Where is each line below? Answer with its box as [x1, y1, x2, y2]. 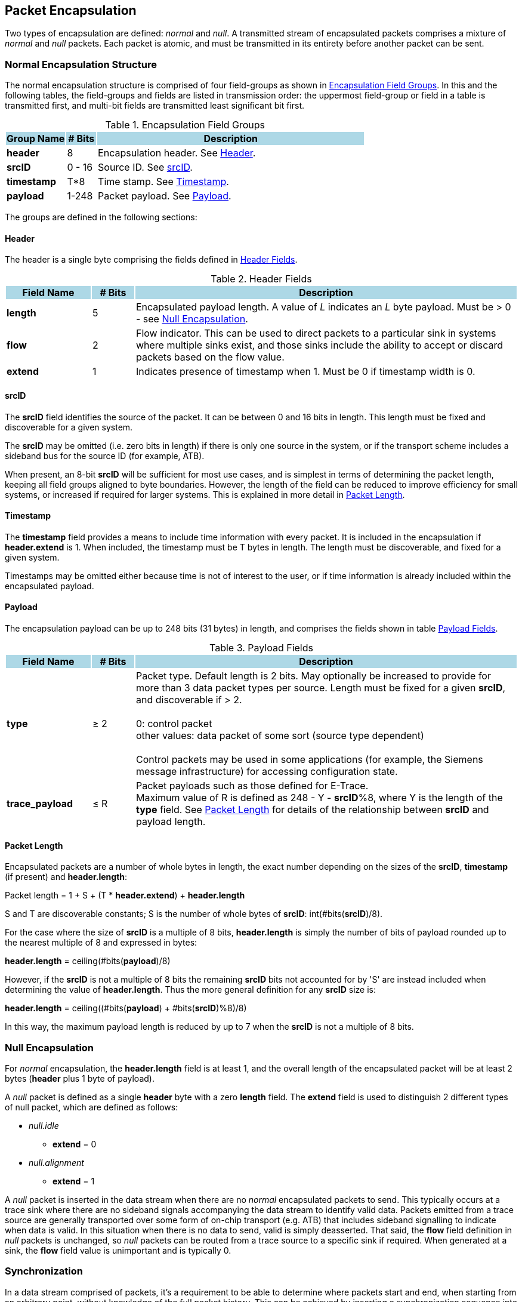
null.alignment [29, 1158, 84, 1168]
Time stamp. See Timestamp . [98, 176, 229, 188]
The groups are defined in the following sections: [5, 212, 197, 223]
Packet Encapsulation [5, 3, 137, 18]
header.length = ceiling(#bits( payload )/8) [5, 956, 171, 967]
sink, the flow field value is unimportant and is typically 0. [5, 1245, 231, 1256]
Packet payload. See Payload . [98, 190, 231, 202]
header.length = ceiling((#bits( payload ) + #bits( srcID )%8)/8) [5, 1003, 247, 1014]
